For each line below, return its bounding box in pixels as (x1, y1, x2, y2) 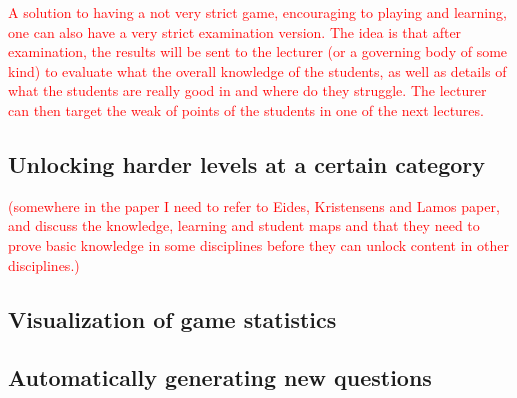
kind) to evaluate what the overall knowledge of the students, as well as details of (8, 60, 507, 81)
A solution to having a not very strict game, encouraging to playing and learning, (8, 2, 507, 22)
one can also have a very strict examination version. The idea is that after (8, 21, 462, 42)
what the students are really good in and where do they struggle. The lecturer (8, 80, 487, 101)
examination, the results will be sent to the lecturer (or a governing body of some (8, 41, 508, 62)
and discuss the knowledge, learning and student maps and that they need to (8, 215, 480, 236)
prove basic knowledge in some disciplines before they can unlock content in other (8, 234, 509, 255)
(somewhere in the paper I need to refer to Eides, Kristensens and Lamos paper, (8, 195, 500, 216)
